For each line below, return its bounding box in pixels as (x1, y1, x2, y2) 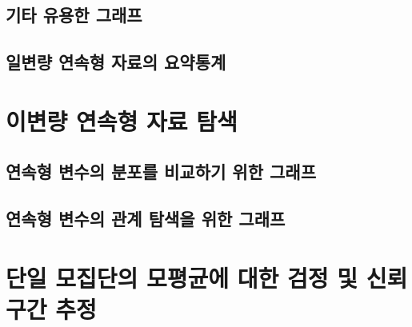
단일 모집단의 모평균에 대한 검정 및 (6, 261, 358, 293)
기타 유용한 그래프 (6, 2, 142, 27)
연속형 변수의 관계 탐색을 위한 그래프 (6, 206, 286, 231)
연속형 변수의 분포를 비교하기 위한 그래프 (6, 159, 316, 184)
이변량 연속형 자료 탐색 (6, 104, 238, 137)
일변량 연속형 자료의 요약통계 (6, 50, 226, 74)
